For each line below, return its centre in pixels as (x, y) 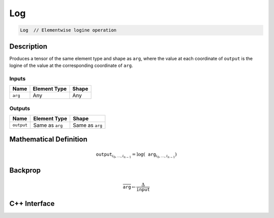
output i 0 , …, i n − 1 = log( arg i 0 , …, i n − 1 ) (136, 155)
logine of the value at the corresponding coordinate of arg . (71, 65)
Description (28, 46)
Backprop (25, 171)
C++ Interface (32, 204)
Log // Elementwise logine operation (68, 30)
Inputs (18, 79)
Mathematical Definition (48, 139)
